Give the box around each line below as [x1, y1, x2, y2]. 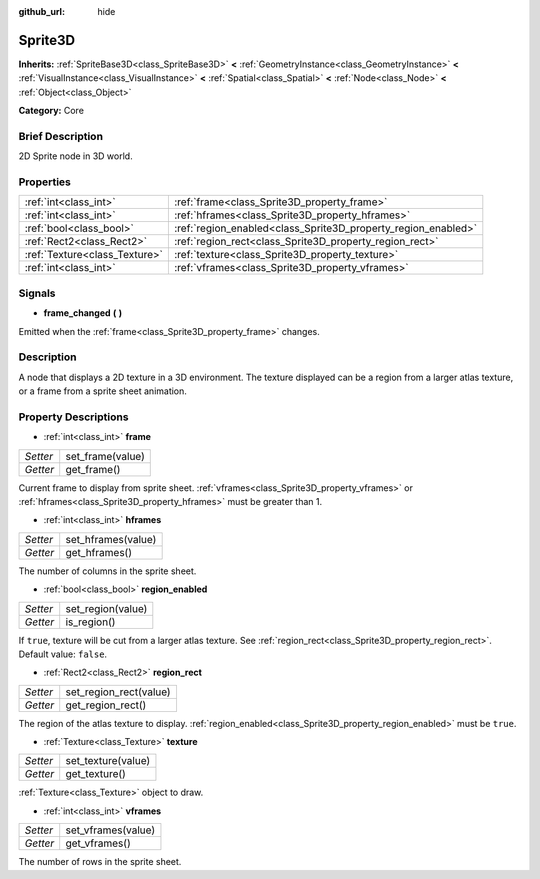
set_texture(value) [65, 754, 151, 768]
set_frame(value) [65, 449, 145, 463]
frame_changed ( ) [43, 307, 123, 319]
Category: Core [18, 105, 85, 117]
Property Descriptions [18, 410, 129, 424]
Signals [18, 286, 56, 300]
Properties [18, 175, 72, 189]
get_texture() [65, 767, 127, 781]
